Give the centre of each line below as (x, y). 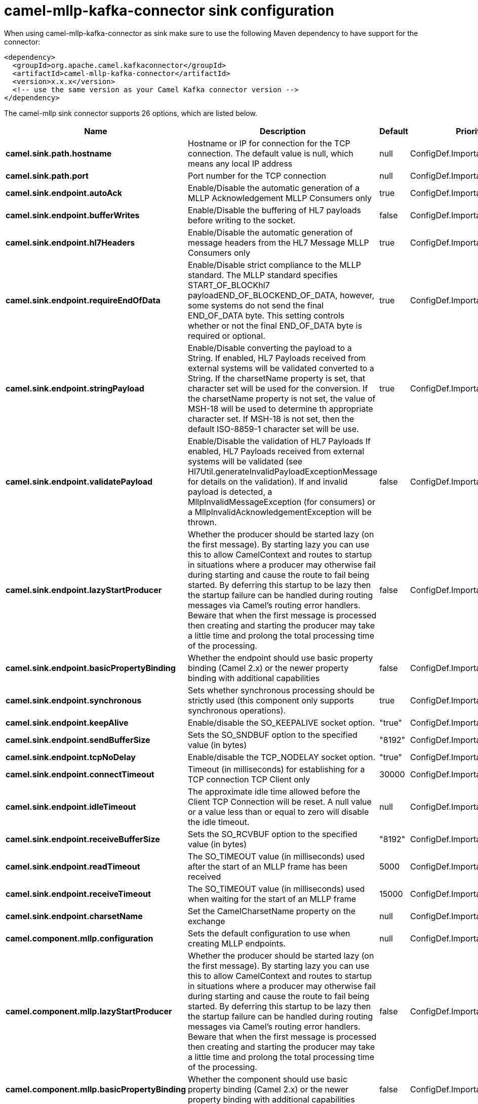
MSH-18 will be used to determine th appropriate (281, 408)
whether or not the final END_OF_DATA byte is (275, 325)
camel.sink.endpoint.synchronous (74, 700)
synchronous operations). (237, 710)
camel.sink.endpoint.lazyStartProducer (84, 590)
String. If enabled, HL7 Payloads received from (277, 358)
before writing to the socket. (242, 220)
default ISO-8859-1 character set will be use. (273, 429)
